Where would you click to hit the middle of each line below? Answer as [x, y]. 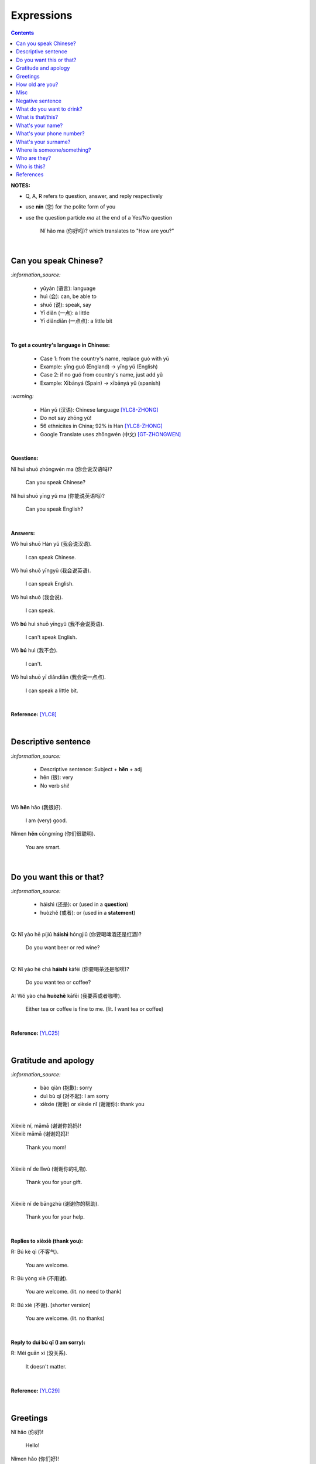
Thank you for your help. [55, 1217]
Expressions [42, 15]
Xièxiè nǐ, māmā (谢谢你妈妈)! [46, 1126]
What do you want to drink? [49, 109]
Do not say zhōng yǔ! [66, 418]
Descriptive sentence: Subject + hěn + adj [91, 769]
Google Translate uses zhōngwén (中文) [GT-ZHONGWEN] [111, 434]
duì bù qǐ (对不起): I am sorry [75, 1096]
